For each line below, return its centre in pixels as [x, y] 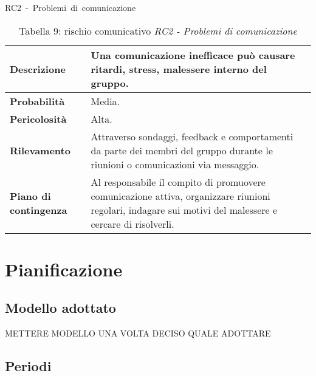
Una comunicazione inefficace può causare [193, 55]
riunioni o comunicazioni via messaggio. [175, 164]
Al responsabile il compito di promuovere [178, 182]
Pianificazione [64, 269]
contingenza [39, 210]
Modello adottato [60, 308]
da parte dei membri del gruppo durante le [182, 150]
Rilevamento [40, 150]
